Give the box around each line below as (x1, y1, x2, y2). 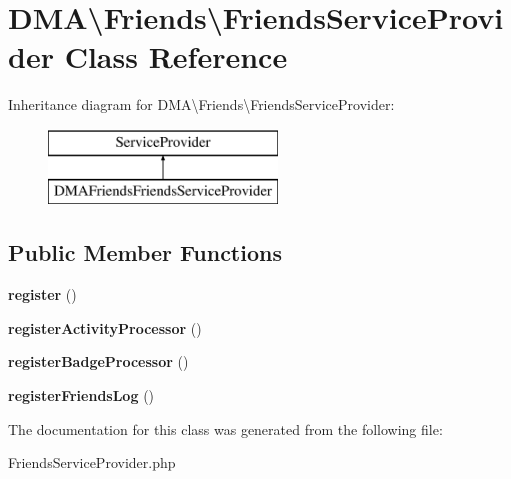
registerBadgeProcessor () (8, 351, 189, 372)
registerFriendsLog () (8, 385, 155, 406)
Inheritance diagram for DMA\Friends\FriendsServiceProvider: (8, 94, 395, 115)
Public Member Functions (8, 237, 282, 268)
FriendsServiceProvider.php (8, 452, 176, 473)
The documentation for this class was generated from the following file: (8, 418, 443, 439)
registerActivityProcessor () (8, 317, 202, 338)
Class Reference (64, 36, 288, 77)
